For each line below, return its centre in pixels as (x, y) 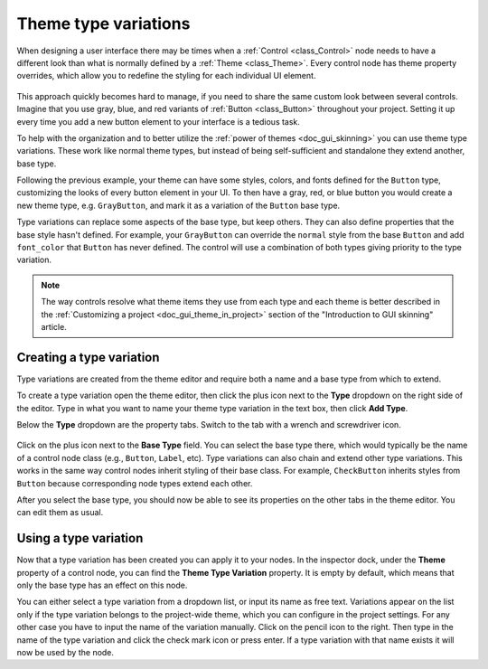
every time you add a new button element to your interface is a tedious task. (158, 121)
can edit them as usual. (60, 513)
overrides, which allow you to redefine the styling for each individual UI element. (166, 76)
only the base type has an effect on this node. (102, 585)
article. (54, 326)
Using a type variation (80, 538)
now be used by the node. (66, 653)
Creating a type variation (88, 357)
